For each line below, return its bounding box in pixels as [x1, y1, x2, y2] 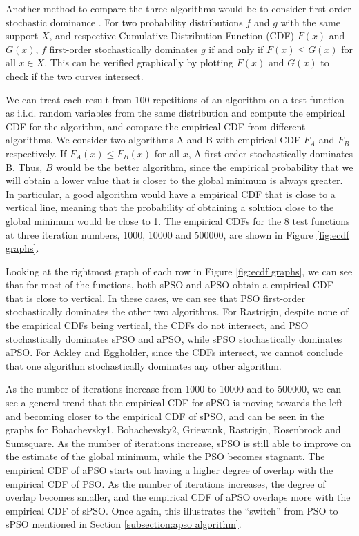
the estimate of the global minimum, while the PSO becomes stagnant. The [6, 449, 325, 464]
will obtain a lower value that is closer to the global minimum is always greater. [6, 173, 343, 188]
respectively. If [6, 146, 67, 160]
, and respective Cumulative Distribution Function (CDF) [49, 28, 295, 43]
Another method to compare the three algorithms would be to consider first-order [6, 1, 351, 15]
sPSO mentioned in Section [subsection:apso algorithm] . [6, 517, 242, 531]
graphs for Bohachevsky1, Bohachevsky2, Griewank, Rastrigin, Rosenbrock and [6, 422, 341, 437]
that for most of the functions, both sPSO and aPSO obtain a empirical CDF [6, 277, 333, 292]
